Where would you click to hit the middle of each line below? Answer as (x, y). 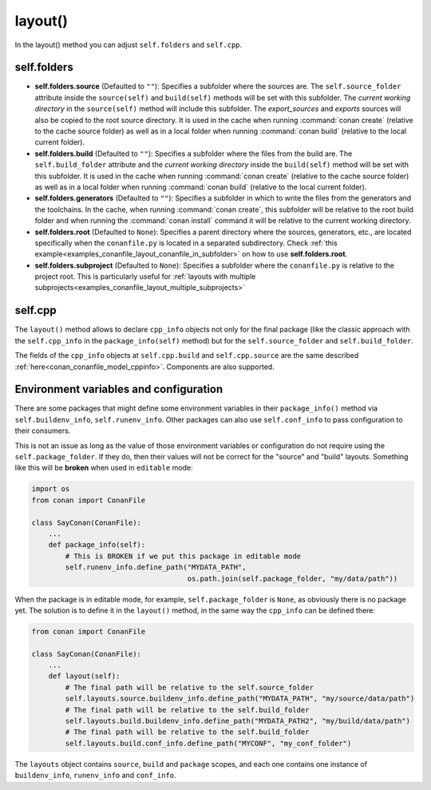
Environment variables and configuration (119, 389)
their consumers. (43, 431)
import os (51, 489)
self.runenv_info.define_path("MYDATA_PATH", (156, 568)
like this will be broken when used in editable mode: (104, 468)
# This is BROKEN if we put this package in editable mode (183, 556)
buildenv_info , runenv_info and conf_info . (95, 776)
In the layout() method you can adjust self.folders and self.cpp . (129, 45)
